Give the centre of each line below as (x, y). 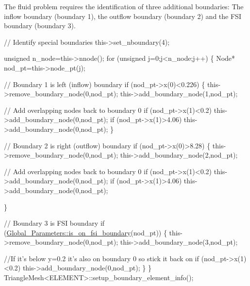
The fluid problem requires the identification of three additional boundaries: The (124, 6)
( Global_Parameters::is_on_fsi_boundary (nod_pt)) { (85, 232)
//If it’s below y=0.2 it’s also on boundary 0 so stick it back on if (101, 258)
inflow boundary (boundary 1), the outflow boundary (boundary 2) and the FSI (123, 16)
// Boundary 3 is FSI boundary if (54, 223)
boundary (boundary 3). (40, 26)
